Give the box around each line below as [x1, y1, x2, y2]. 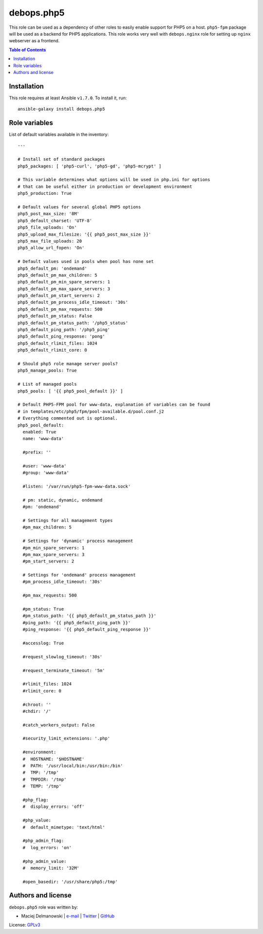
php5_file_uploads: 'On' [18, 224, 77, 230]
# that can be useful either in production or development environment [18, 184, 192, 189]
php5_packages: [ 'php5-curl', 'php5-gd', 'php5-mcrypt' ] [18, 163, 162, 169]
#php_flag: [22, 797, 49, 803]
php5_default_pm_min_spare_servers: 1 [18, 279, 111, 285]
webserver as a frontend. [9, 38, 60, 44]
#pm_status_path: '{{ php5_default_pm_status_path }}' [22, 613, 157, 618]
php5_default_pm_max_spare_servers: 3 [18, 286, 111, 292]
